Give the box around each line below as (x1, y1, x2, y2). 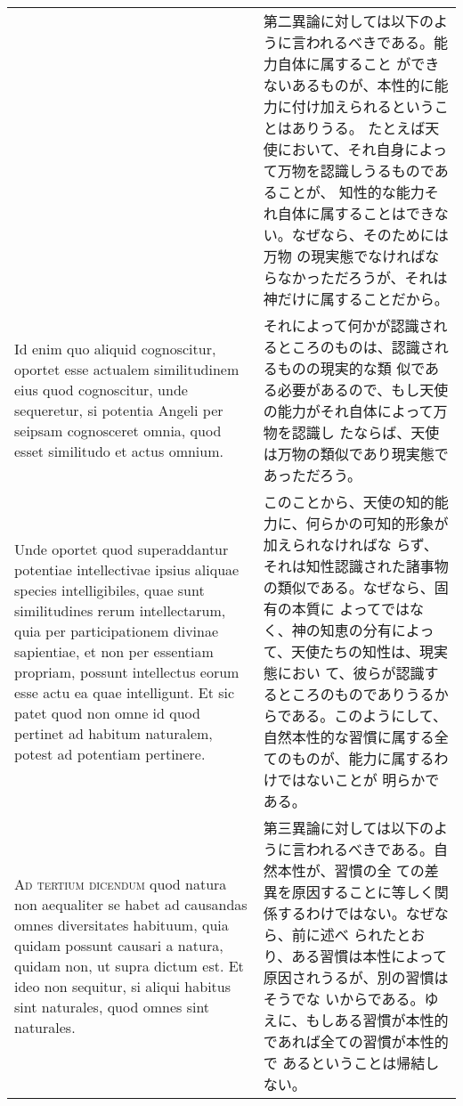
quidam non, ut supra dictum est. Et (14, 956, 244, 976)
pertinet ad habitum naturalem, (14, 722, 213, 744)
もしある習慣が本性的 (305, 1010, 449, 1030)
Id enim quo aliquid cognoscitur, (14, 338, 216, 359)
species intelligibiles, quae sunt (14, 579, 205, 600)
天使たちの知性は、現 (291, 641, 435, 662)
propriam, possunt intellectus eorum (14, 661, 240, 682)
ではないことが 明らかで (277, 769, 440, 790)
